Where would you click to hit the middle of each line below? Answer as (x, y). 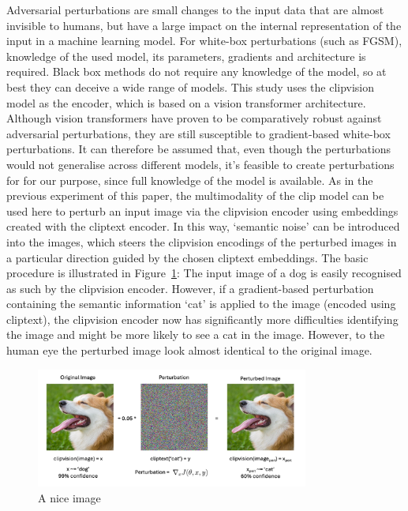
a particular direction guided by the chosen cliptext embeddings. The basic (187, 257)
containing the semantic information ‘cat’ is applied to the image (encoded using (201, 304)
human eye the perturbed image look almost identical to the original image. (189, 350)
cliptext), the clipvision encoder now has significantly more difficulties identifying (202, 319)
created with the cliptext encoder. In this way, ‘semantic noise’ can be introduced (203, 226)
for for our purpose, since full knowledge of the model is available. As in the (190, 180)
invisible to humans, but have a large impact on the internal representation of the (204, 25)
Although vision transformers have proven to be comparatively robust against (194, 118)
